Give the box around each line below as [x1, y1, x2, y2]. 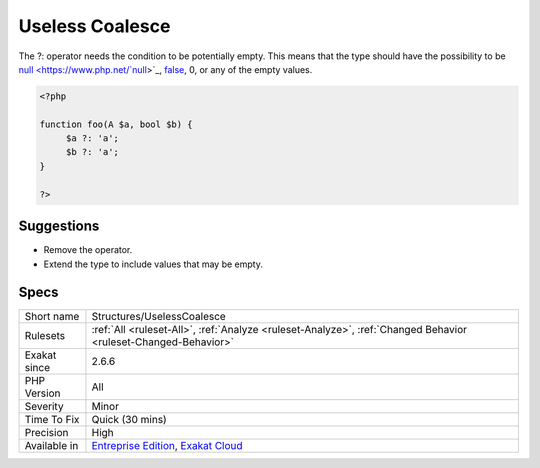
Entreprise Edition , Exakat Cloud [91, 439, 244, 453]
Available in [24, 439, 79, 453]
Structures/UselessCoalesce [91, 310, 227, 324]
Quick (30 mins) [91, 413, 167, 427]
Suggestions [18, 218, 100, 235]
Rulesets [24, 329, 65, 343]
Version [24, 386, 61, 400]
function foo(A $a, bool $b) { [39, 118, 194, 130]
